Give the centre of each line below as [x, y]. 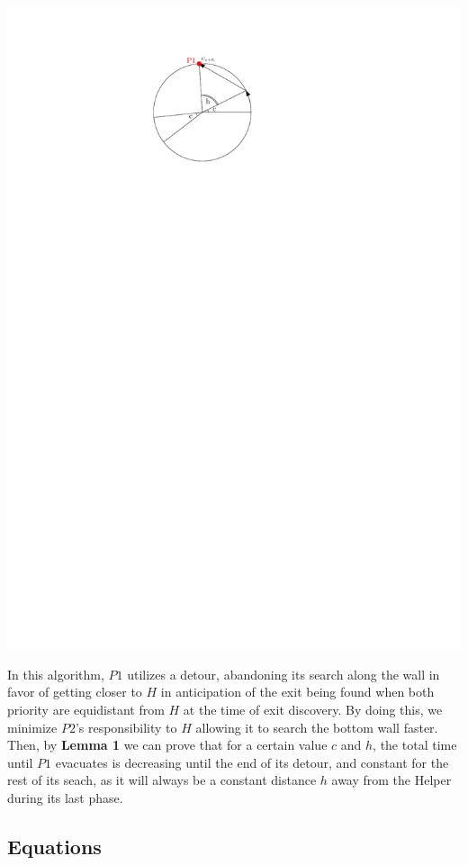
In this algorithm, [56, 674]
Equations [54, 846]
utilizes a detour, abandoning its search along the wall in [283, 674]
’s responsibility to [126, 727]
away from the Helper [391, 780]
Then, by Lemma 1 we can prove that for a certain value [167, 745]
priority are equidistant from [86, 709]
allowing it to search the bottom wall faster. [317, 727]
